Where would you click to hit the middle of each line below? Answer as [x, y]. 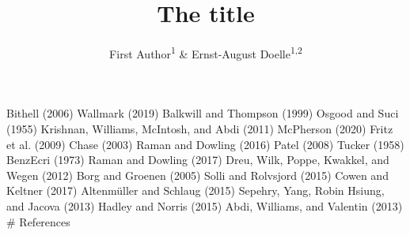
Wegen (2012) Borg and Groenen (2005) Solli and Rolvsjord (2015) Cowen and [197, 175]
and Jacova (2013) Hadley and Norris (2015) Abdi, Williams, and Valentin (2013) [205, 205]
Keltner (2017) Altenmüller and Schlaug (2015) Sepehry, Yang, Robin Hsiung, [196, 190]
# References [38, 221]
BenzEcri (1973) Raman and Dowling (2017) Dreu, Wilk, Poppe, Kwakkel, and [198, 160]
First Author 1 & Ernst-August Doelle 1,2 [206, 52]
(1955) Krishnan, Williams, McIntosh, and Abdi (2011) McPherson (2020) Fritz [200, 128]
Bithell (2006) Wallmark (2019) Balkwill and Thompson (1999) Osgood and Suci [203, 113]
